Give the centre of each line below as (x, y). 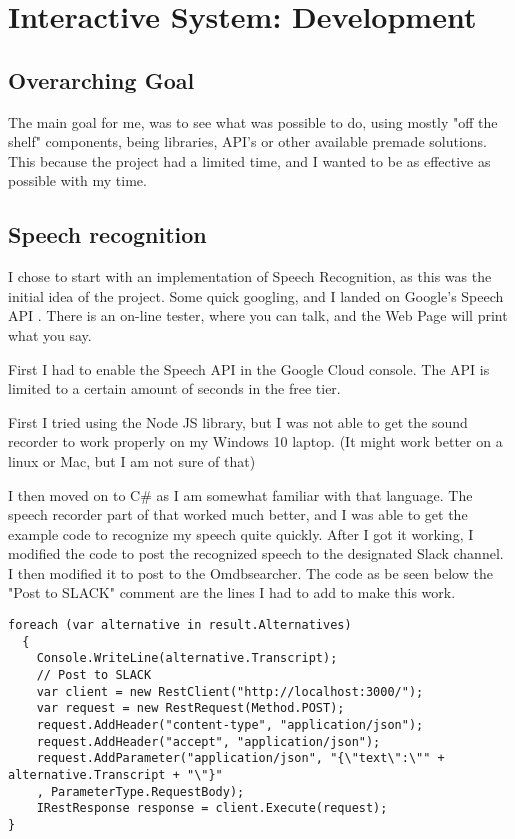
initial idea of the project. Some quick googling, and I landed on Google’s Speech (256, 295)
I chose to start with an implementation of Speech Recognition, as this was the (250, 276)
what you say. (50, 334)
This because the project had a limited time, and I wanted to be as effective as (249, 160)
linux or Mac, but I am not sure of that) (132, 460)
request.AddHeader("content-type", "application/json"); (230, 725)
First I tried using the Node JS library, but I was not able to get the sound (238, 421)
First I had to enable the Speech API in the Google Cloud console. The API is (249, 368)
